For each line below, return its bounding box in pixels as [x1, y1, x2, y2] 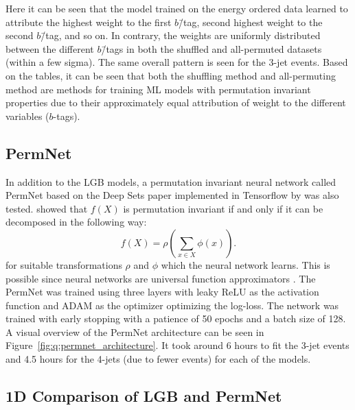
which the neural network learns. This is [161, 257, 330, 272]
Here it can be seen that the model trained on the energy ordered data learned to [5, 1, 348, 15]
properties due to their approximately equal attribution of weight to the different [5, 95, 346, 110]
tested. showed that [5, 201, 88, 215]
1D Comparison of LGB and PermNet [5, 385, 282, 407]
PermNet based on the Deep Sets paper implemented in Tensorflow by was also [5, 188, 339, 202]
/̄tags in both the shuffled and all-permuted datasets [101, 41, 322, 56]
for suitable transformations [5, 257, 122, 272]
